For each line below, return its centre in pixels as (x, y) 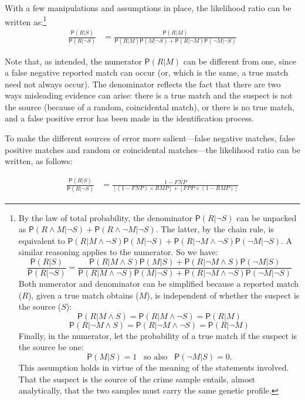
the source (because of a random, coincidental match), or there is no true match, (150, 106)
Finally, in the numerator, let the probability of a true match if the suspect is (158, 335)
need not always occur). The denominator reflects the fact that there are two (143, 84)
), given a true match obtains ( (83, 295)
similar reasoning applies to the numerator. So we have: (118, 252)
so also (155, 357)
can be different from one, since (240, 61)
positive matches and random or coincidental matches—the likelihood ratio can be (152, 149)
